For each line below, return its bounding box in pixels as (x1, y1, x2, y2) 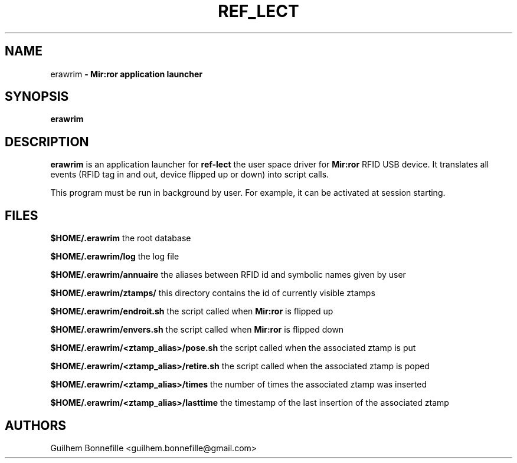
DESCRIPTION (5, 134, 89, 149)
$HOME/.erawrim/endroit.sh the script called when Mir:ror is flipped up (50, 306, 333, 317)
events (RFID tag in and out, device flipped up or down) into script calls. (50, 169, 329, 180)
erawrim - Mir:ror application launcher (50, 68, 202, 79)
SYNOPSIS (5, 89, 69, 104)
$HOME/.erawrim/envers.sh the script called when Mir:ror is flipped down (50, 324, 344, 335)
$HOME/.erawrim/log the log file (50, 251, 179, 262)
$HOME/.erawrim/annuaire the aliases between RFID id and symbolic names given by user (50, 270, 406, 280)
